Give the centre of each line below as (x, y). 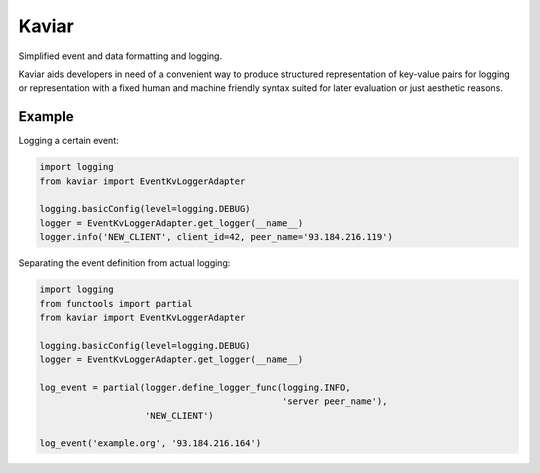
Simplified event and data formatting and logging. (120, 56)
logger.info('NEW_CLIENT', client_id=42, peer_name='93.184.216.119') (216, 237)
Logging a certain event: (68, 141)
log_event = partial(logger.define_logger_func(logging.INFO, (195, 387)
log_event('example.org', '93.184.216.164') (150, 443)
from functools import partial (116, 303)
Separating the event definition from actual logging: (124, 263)
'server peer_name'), (334, 401)
